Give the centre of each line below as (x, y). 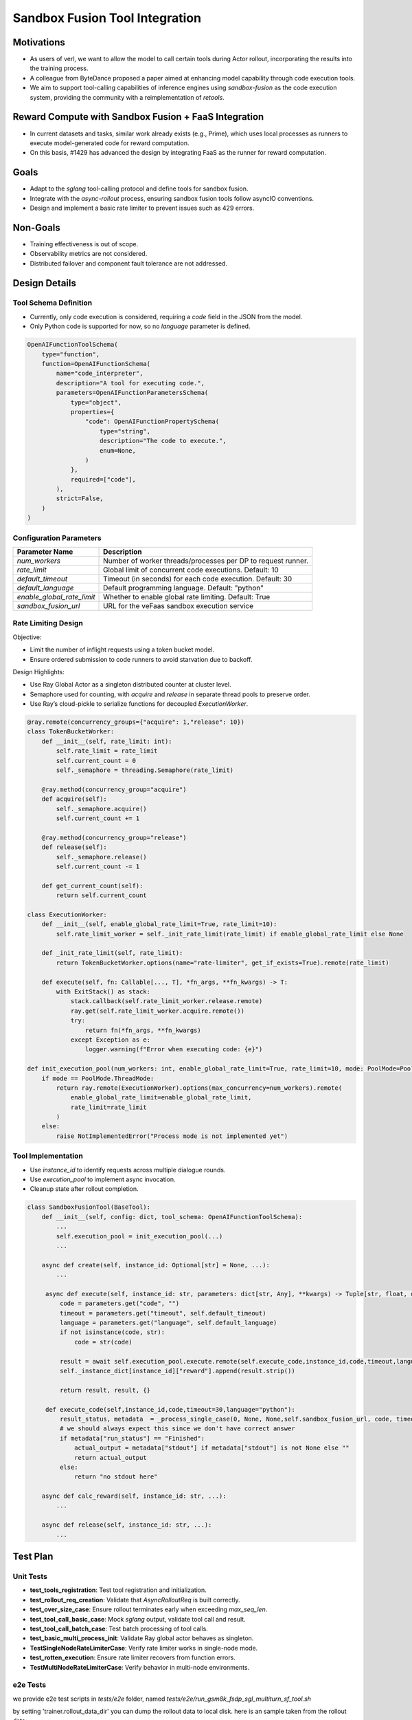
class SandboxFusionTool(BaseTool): (89, 1207)
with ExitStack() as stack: (103, 992)
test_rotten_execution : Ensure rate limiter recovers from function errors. (133, 1657)
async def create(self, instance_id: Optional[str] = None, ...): (156, 1265)
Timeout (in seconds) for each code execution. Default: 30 (198, 579)
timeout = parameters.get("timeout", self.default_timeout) (163, 1313)
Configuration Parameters (57, 538)
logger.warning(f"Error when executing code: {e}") (174, 1050)
